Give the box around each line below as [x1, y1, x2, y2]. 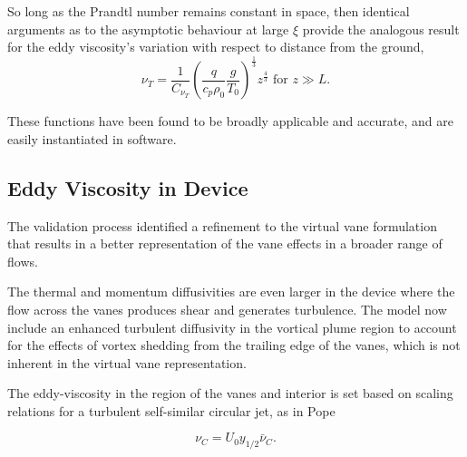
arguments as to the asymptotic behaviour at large [7, 19, 289, 38]
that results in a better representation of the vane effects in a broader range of [7, 234, 443, 253]
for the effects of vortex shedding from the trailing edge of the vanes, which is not [7, 335, 461, 355]
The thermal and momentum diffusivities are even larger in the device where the [7, 282, 455, 301]
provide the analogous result [302, 19, 460, 38]
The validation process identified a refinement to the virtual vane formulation [7, 216, 437, 235]
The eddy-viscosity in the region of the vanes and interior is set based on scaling [7, 384, 453, 403]
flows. [7, 251, 38, 270]
